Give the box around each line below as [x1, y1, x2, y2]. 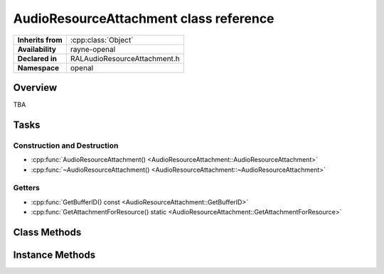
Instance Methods [13, 248, 96, 261]
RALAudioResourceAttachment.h [70, 53, 181, 63]
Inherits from [17, 35, 63, 45]
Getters [13, 183, 41, 193]
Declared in [17, 53, 57, 63]
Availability [17, 44, 57, 54]
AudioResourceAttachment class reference [13, 11, 274, 26]
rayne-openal [70, 44, 116, 54]
